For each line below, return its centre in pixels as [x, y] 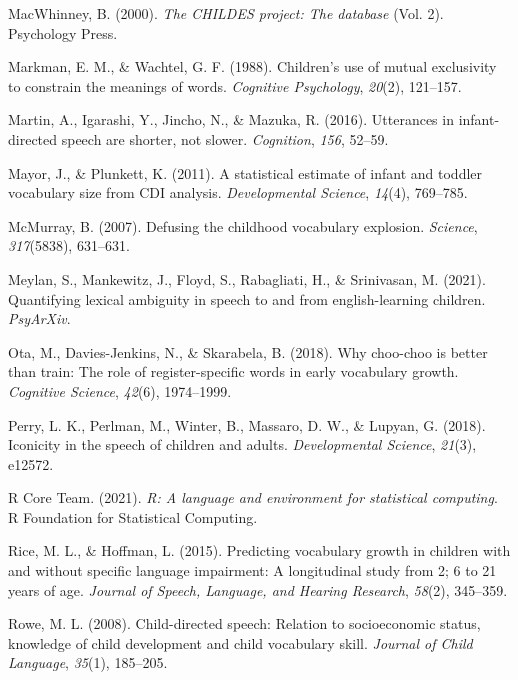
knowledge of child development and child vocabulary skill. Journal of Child [240, 642]
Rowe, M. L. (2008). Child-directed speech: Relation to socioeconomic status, [244, 623]
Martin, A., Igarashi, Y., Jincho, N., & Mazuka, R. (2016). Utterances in [231, 119]
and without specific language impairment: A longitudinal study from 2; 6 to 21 [252, 570]
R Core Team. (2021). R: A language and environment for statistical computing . [253, 497]
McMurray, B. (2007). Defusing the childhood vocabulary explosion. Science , [243, 225]
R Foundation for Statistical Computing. [133, 516]
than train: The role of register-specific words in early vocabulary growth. [233, 371]
